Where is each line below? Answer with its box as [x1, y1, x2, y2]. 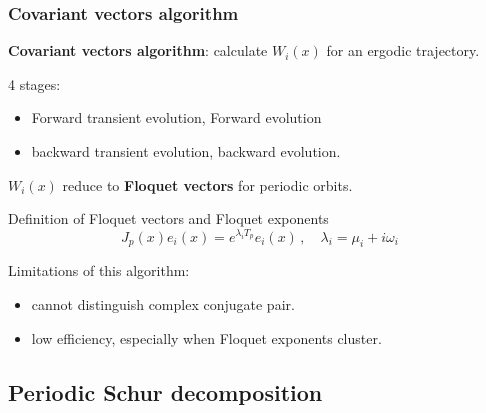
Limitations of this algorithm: [8, 260, 190, 281]
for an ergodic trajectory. [326, 40, 480, 61]
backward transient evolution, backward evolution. [31, 141, 341, 161]
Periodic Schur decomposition [8, 376, 323, 407]
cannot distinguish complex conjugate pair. [31, 294, 295, 315]
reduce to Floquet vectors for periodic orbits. [62, 174, 353, 195]
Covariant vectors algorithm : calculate [8, 40, 268, 61]
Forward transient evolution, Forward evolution [31, 107, 322, 128]
